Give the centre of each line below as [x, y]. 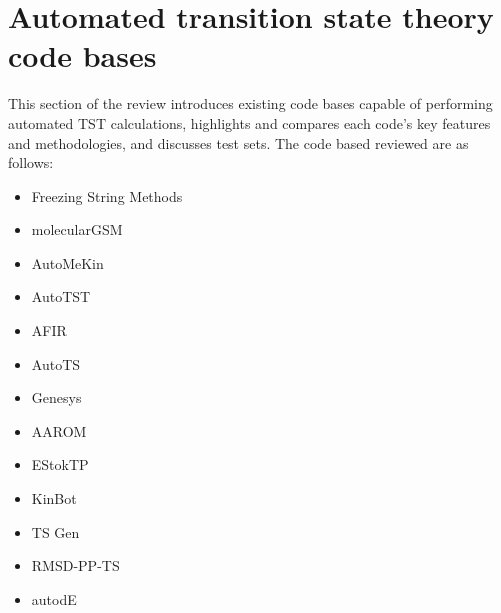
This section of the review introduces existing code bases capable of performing [250, 103]
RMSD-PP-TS [75, 565]
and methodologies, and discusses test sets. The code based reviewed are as [238, 142]
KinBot [54, 498]
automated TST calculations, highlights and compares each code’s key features [249, 122]
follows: [31, 162]
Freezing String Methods [107, 195]
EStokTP [60, 464]
